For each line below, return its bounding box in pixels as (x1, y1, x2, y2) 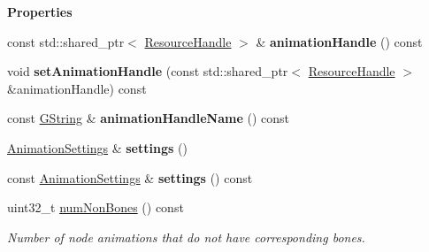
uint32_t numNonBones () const (7, 198, 184, 217)
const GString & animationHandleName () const (7, 109, 289, 127)
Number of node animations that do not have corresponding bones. (7, 227, 365, 246)
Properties (7, 3, 73, 20)
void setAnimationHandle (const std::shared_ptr (7, 62, 288, 80)
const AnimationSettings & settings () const (7, 168, 253, 187)
